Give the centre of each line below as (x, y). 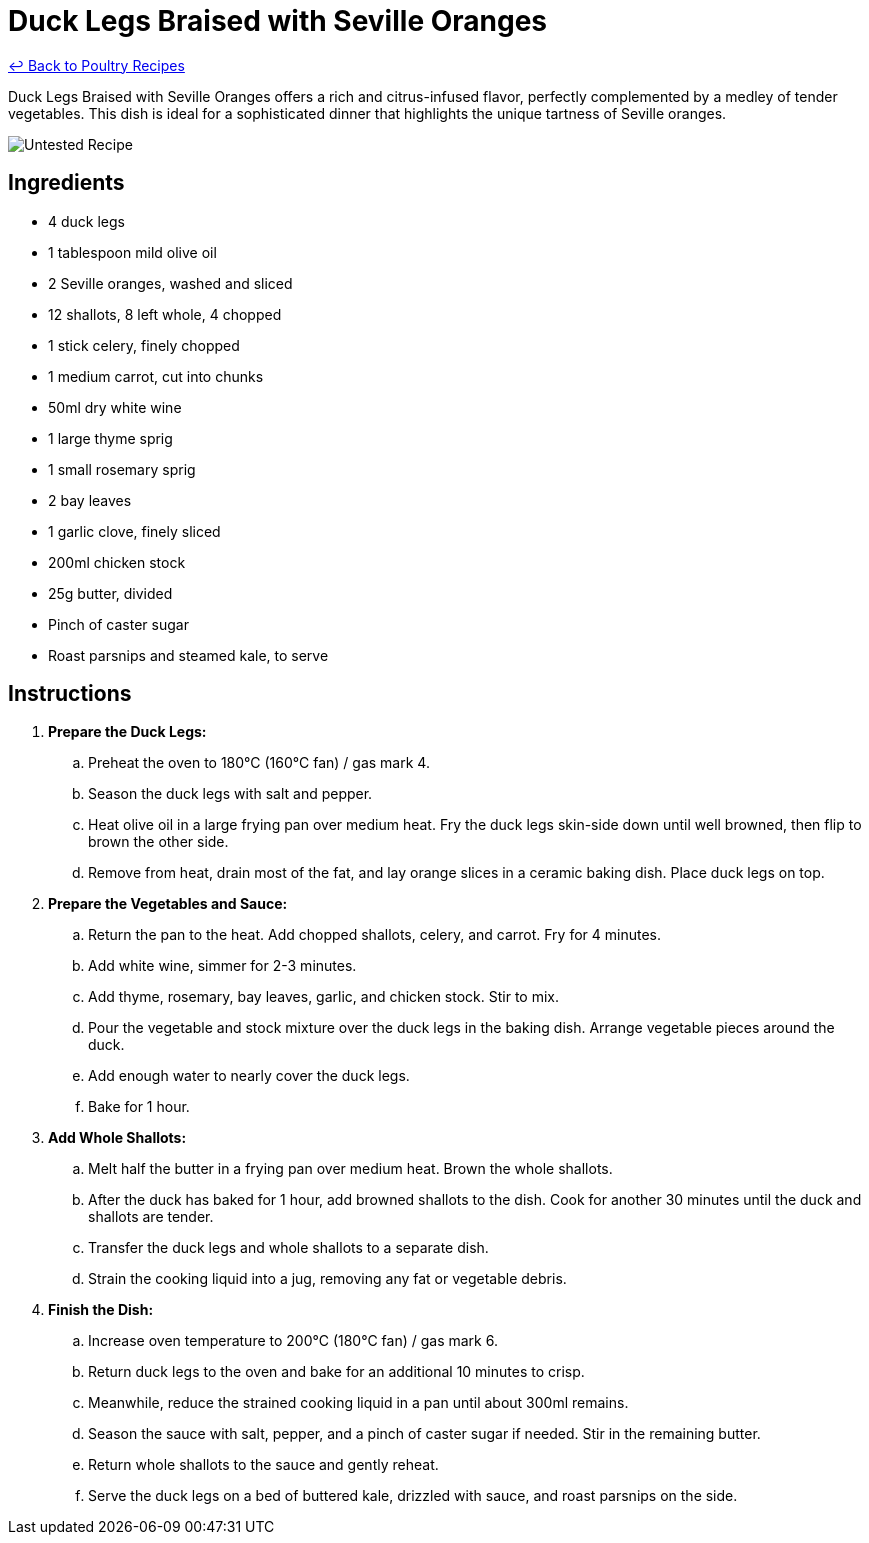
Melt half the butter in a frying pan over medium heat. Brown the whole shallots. (350, 1169)
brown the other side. (158, 842)
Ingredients (66, 183)
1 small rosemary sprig (122, 469)
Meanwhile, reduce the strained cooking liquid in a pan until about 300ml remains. (358, 1403)
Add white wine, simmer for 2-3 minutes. (222, 966)
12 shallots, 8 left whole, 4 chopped (165, 314)
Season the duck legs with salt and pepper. (230, 794)
